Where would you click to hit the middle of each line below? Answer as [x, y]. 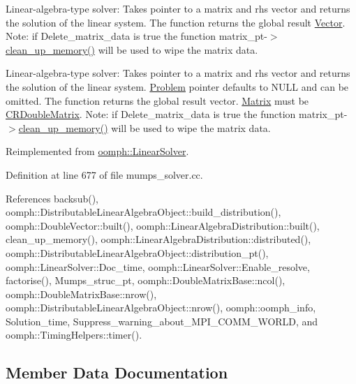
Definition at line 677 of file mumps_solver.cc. [104, 174]
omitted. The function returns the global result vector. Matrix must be [157, 100]
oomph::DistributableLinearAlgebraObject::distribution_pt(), [137, 252]
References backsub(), [52, 198]
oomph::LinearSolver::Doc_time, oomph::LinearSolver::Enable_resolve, [158, 266]
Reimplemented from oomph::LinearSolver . [97, 151]
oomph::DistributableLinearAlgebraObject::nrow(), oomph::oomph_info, [161, 308]
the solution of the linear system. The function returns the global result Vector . [176, 22]
